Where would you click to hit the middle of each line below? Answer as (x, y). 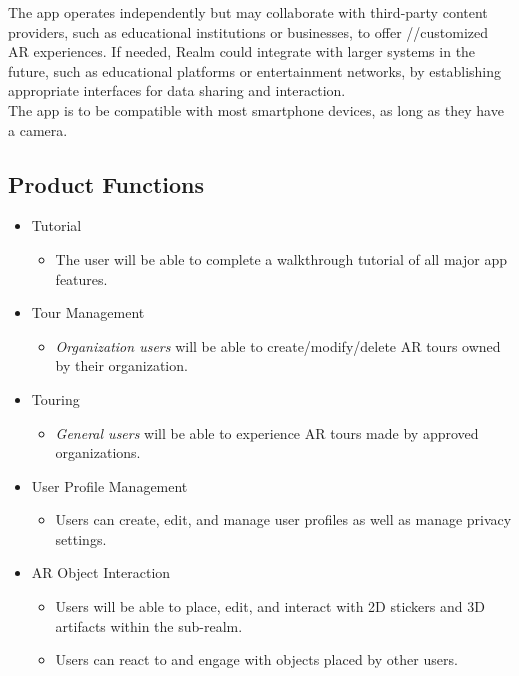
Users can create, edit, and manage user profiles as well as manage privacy (283, 519)
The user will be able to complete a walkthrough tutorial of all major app (281, 258)
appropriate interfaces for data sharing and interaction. (177, 90)
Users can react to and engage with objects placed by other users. (256, 659)
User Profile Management (109, 485)
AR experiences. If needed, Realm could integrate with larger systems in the (242, 51)
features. (81, 278)
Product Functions (106, 183)
